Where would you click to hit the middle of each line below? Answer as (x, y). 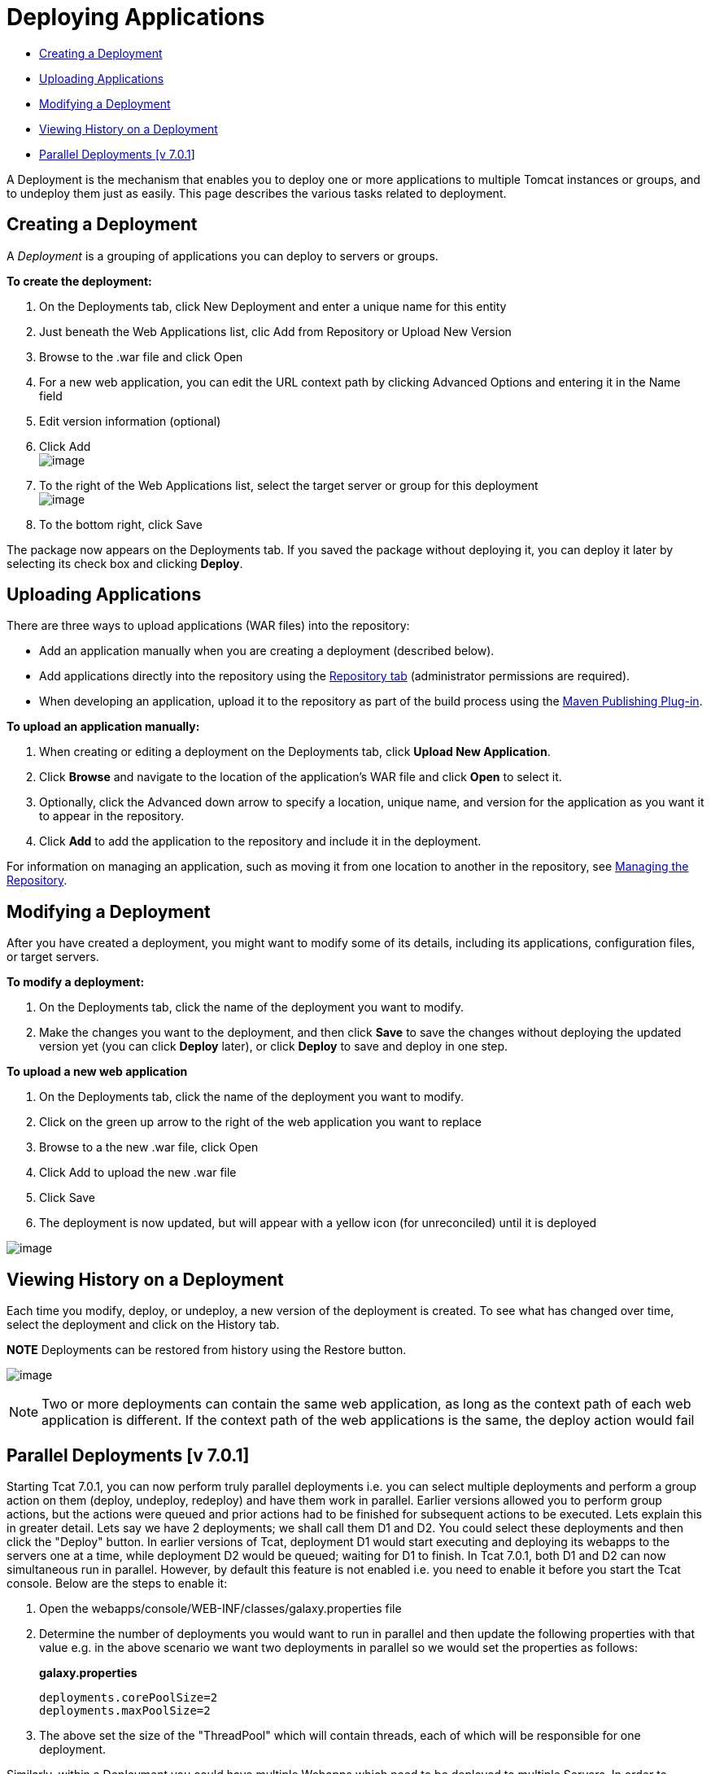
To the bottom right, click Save (121, 524)
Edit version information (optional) (130, 421)
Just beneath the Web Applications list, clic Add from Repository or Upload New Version (275, 331)
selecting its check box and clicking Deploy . (125, 563)
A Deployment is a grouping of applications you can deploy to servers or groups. (222, 256)
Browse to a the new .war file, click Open (149, 1147)
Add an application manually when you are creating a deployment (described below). (267, 651)
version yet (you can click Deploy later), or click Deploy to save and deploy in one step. (274, 1046)
